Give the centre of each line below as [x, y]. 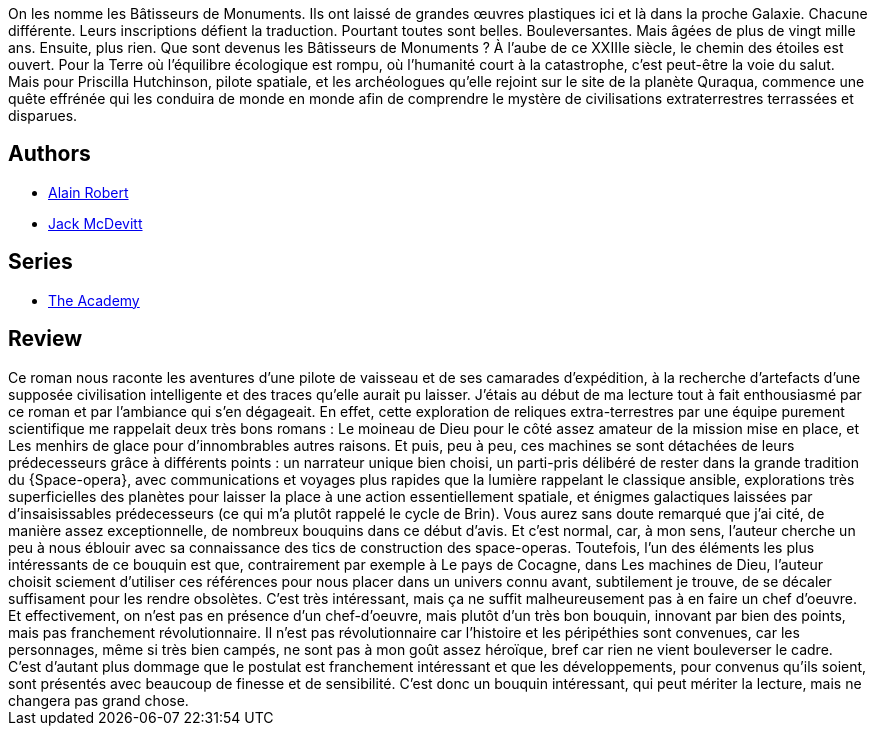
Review [45, 339]
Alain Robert [88, 192]
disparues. [43, 115]
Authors [49, 154]
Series [40, 262]
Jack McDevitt [95, 223]
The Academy [94, 300]
